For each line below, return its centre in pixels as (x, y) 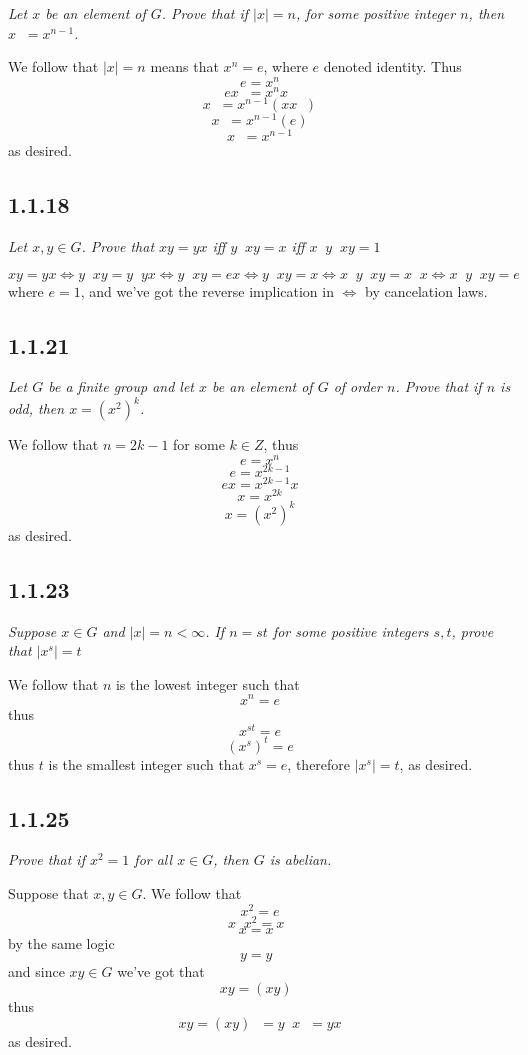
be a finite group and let (121, 386)
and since (36, 971)
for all (153, 859)
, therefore (319, 763)
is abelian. (300, 859)
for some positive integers (350, 630)
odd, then (36, 408)
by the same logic (61, 942)
